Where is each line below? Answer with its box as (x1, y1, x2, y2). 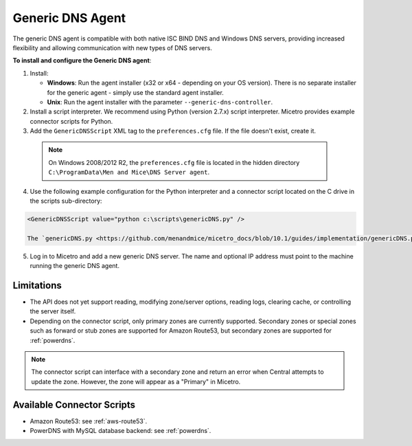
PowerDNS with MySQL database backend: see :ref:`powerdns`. (30, 427, 211, 435)
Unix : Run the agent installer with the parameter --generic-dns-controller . (47, 98, 273, 106)
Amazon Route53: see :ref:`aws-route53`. (30, 416, 148, 425)
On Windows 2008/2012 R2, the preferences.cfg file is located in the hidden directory (48, 158, 300, 166)
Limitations (12, 279, 62, 291)
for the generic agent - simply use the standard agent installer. (47, 88, 225, 96)
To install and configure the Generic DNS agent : (12, 56, 152, 65)
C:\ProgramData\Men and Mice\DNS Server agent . (48, 168, 209, 177)
